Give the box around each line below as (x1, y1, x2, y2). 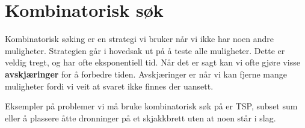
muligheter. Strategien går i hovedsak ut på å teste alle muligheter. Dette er (5, 44, 285, 56)
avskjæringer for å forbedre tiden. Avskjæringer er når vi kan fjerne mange (5, 67, 287, 80)
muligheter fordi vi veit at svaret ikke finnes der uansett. (5, 79, 214, 92)
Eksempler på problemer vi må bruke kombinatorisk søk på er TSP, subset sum (5, 100, 298, 112)
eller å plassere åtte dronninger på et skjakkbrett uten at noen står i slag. (5, 111, 276, 124)
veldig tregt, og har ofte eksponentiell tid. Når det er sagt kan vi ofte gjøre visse (5, 56, 300, 69)
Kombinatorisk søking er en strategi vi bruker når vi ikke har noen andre (5, 32, 274, 45)
